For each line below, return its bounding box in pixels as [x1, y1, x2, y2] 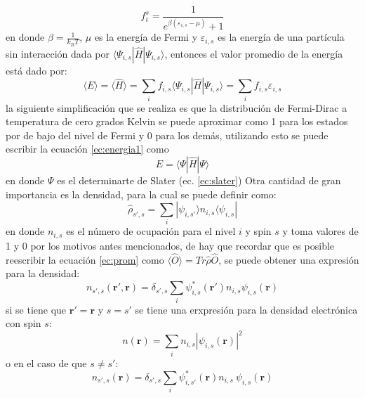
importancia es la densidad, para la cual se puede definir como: [6, 186, 277, 201]
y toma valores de [282, 224, 359, 238]
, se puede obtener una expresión [218, 252, 359, 267]
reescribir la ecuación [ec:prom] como [6, 252, 164, 267]
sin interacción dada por [6, 46, 109, 60]
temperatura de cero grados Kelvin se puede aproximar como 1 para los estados [6, 114, 348, 129]
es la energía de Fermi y [94, 30, 198, 44]
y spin [245, 224, 272, 238]
